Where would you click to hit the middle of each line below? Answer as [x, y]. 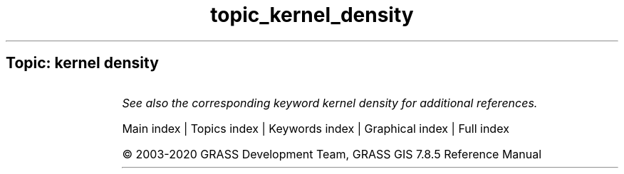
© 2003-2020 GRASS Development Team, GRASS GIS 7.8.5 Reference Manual [332, 154]
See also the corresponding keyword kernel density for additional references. [330, 103]
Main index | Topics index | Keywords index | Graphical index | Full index [316, 128]
